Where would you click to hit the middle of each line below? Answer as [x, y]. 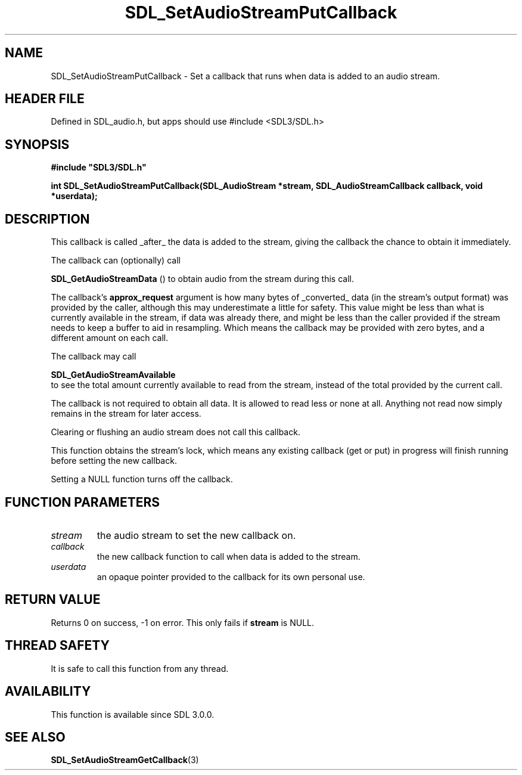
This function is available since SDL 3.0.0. [133, 714]
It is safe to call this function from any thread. [140, 668]
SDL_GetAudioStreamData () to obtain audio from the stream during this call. [202, 279]
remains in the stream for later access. [126, 414]
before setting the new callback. [114, 461]
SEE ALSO [35, 737]
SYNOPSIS [37, 144]
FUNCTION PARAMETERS [82, 502]
